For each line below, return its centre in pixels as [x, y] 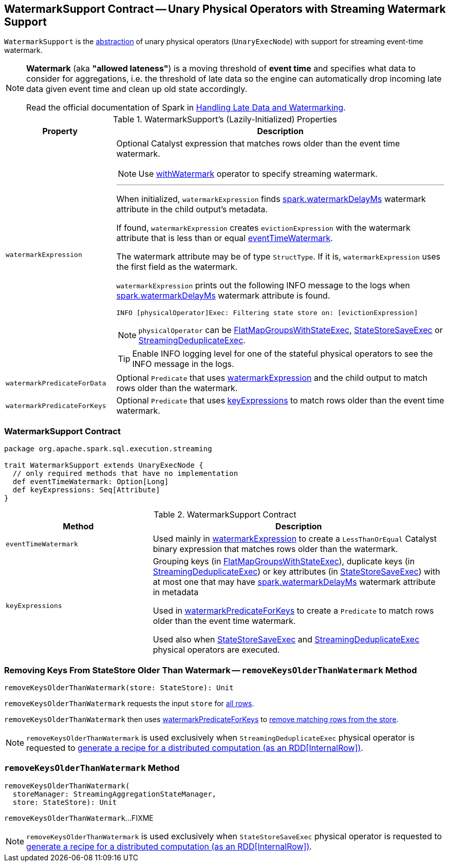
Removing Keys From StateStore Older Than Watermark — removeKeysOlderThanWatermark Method [211, 670]
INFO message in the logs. [183, 364]
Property [60, 131]
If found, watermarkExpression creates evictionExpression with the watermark [263, 228]
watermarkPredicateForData [56, 383]
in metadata [176, 592]
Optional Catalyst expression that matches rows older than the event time [258, 144]
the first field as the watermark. [177, 267]
